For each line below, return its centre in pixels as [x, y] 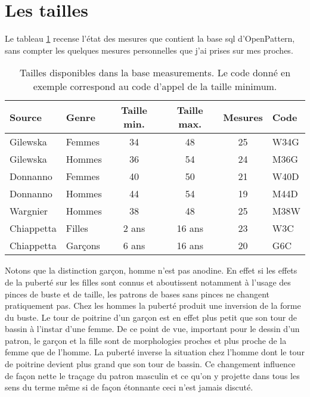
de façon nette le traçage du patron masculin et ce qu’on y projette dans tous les [152, 375]
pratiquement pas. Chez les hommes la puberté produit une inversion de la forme [153, 305]
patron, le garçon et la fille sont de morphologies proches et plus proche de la [146, 340]
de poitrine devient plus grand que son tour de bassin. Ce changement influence [150, 364]
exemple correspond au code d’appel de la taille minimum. [155, 86]
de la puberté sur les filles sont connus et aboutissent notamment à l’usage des [148, 282]
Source [26, 117]
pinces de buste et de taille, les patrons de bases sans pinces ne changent [137, 294]
